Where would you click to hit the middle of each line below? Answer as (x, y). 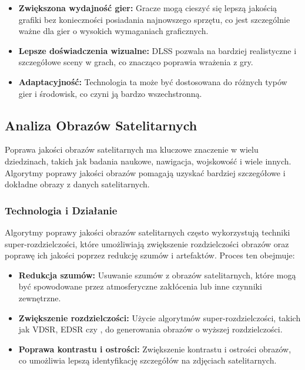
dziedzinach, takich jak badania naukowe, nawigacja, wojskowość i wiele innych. (148, 161)
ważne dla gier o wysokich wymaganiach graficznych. (113, 31)
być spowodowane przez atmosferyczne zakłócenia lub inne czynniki (140, 286)
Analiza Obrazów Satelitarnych (101, 125)
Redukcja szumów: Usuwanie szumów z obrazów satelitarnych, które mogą (157, 275)
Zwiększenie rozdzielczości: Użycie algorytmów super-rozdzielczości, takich (160, 317)
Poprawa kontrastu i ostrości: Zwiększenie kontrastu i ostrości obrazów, (155, 349)
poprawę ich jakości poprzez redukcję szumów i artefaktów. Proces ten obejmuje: (150, 255)
